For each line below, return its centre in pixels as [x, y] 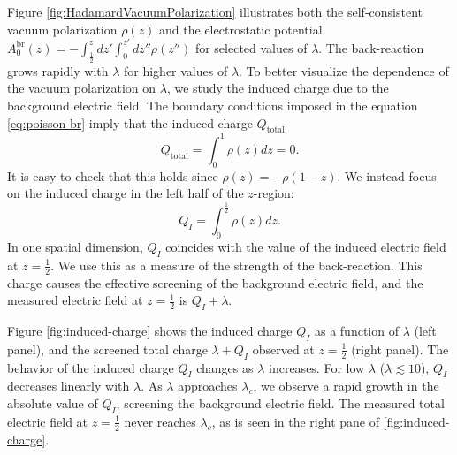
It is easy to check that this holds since [113, 175]
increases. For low [317, 367]
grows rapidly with [58, 70]
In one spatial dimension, [75, 247]
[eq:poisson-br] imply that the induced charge [130, 122]
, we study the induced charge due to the [278, 88]
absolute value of [53, 403]
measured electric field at [75, 300]
